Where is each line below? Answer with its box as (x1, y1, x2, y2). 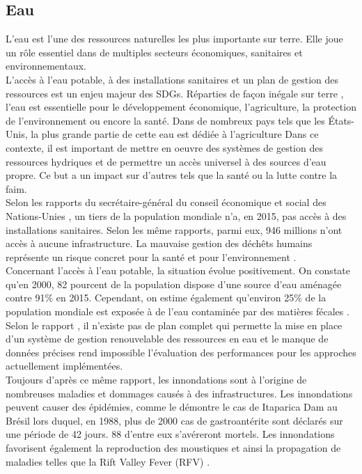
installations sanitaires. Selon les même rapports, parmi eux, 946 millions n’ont (6, 222, 343, 237)
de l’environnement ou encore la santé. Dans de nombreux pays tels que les (6, 113, 325, 127)
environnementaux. (6, 58, 86, 73)
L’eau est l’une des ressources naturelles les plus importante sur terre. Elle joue (6, 31, 343, 46)
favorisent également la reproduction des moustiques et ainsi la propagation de (6, 441, 341, 455)
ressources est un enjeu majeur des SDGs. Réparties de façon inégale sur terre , (6, 86, 344, 100)
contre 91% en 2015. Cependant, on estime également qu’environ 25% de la (6, 290, 326, 305)
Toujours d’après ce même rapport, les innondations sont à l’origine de (6, 372, 307, 387)
